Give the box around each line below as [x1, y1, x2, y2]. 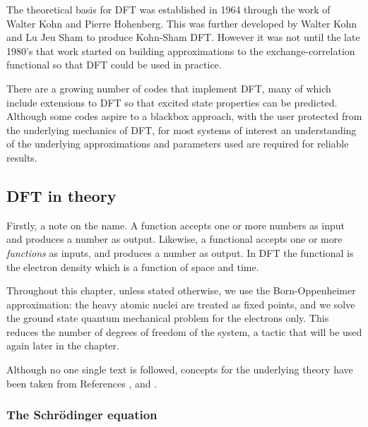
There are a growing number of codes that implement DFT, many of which [6, 80, 331, 95]
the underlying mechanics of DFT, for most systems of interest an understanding [6, 122, 357, 137]
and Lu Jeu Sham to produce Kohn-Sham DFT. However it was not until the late [6, 30, 360, 44]
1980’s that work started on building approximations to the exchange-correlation [6, 43, 355, 58]
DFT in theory [6, 184, 117, 206]
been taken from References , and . [6, 375, 158, 390]
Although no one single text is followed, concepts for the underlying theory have [6, 362, 353, 377]
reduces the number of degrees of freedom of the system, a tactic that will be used [6, 324, 362, 339]
